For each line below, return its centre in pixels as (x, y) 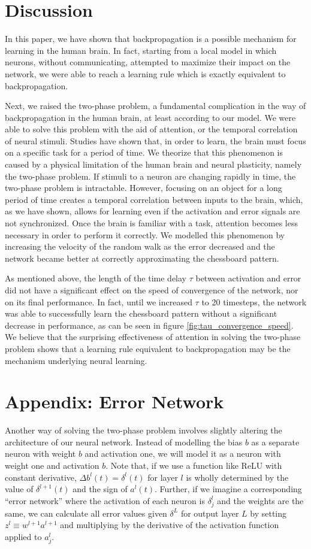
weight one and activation (52, 465)
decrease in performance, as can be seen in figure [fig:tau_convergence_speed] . (149, 325)
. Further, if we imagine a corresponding (228, 489)
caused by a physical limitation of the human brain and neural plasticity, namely (153, 164)
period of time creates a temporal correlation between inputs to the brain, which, (154, 199)
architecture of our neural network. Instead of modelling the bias (124, 442)
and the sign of (100, 489)
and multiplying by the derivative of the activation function (170, 525)
